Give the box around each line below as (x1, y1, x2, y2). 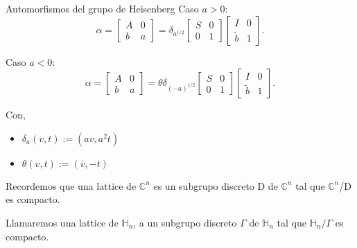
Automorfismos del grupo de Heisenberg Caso (6, 1, 199, 15)
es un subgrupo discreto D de (153, 178, 278, 193)
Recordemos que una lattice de (6, 178, 137, 193)
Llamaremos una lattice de (6, 215, 119, 229)
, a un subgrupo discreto (133, 215, 237, 229)
